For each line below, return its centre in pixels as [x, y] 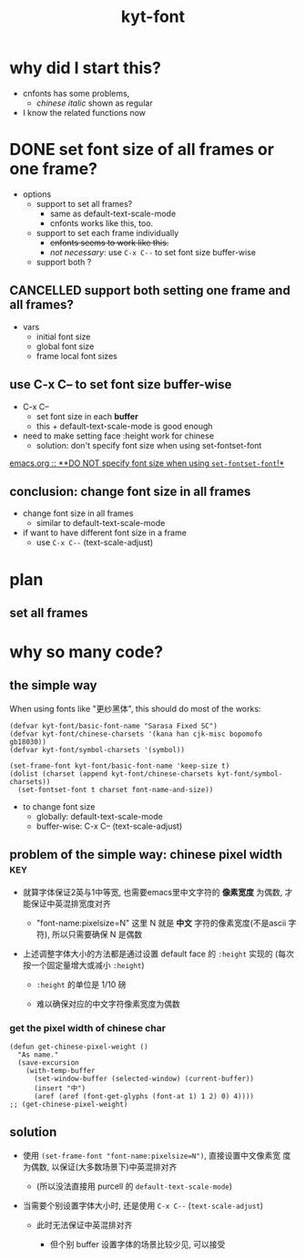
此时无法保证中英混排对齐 [84, 1224]
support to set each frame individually [107, 232]
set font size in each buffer [87, 416]
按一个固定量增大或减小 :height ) [83, 965]
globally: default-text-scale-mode [100, 816]
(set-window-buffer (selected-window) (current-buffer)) [144, 1078]
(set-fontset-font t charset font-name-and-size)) [116, 789]
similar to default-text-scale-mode [101, 523]
